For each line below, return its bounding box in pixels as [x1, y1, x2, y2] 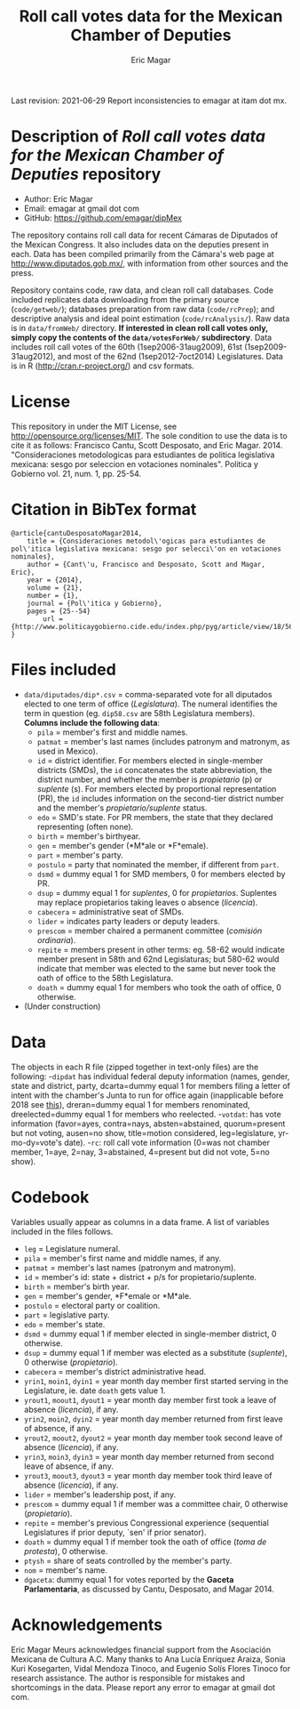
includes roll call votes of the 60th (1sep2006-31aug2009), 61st [11, 341, 243, 352]
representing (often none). [36, 821, 134, 832]
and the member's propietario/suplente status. [36, 802, 208, 813]
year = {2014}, [27, 576, 83, 584]
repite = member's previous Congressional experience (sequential [23, 1517, 270, 1528]
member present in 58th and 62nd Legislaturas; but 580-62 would [36, 954, 280, 964]
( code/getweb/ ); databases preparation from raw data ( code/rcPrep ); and [11, 303, 275, 314]
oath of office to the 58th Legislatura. [36, 972, 174, 983]
